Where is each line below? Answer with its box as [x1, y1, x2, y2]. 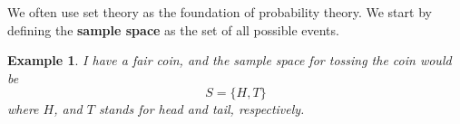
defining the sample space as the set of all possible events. [7, 20, 339, 39]
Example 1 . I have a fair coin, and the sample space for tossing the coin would [7, 51, 452, 70]
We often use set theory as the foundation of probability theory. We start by [7, 3, 432, 21]
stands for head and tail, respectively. [98, 100, 305, 119]
